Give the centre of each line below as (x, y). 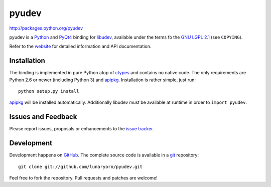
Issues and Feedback (43, 117)
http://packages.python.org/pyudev (46, 28)
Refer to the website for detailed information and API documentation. (80, 46)
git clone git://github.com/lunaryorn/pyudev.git (81, 166)
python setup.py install (49, 91)
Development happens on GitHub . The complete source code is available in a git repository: (104, 155)
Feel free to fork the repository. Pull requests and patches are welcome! (83, 178)
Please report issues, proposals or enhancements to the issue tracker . (82, 129)
